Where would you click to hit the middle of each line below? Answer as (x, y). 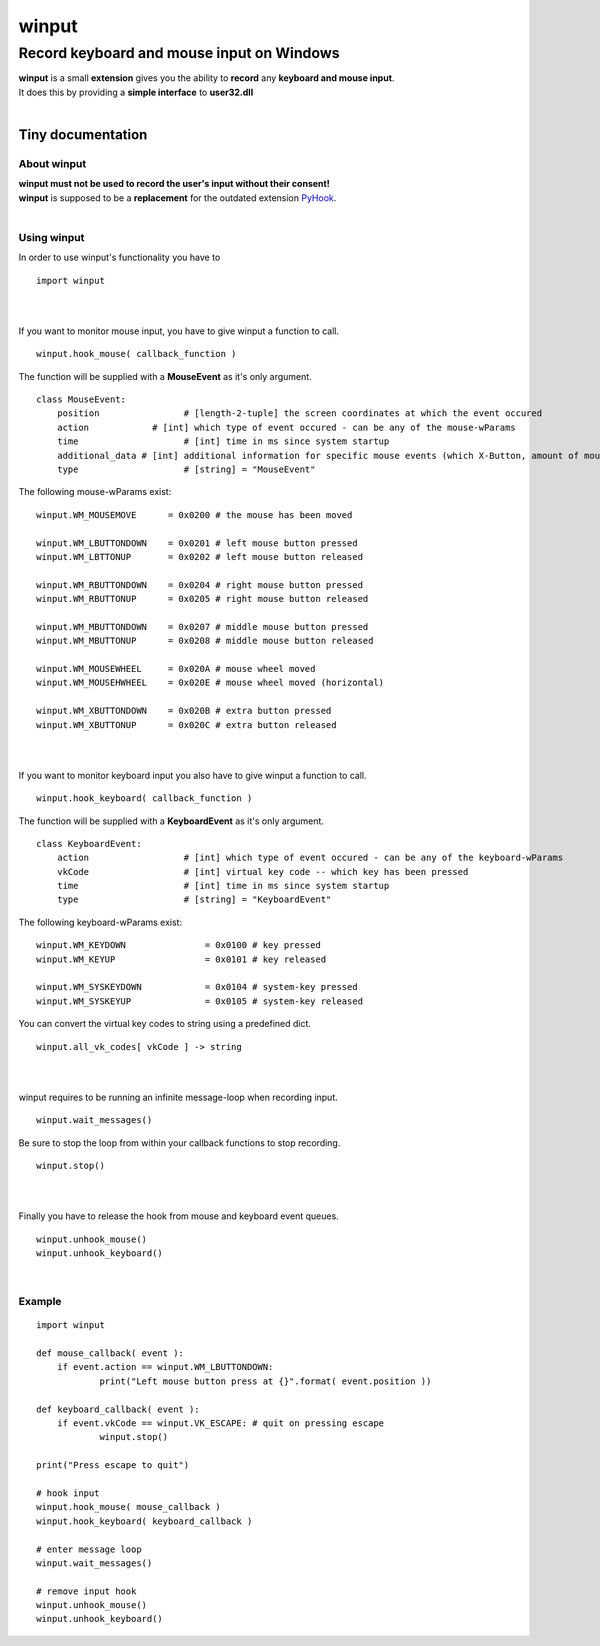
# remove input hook (86, 1591)
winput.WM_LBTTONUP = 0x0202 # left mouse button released (200, 556)
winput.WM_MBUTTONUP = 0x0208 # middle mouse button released (205, 641)
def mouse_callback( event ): (110, 1353)
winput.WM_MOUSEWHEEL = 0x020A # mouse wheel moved (176, 669)
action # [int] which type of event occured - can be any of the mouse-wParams (286, 427)
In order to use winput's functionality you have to (119, 257)
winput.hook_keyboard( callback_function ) (144, 798)
